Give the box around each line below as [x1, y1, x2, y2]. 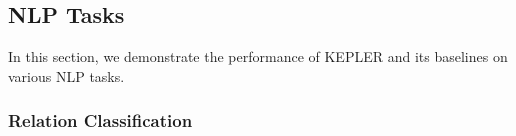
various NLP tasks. [8, 65, 125, 86]
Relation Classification [8, 108, 193, 133]
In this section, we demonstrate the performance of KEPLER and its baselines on [8, 46, 508, 67]
